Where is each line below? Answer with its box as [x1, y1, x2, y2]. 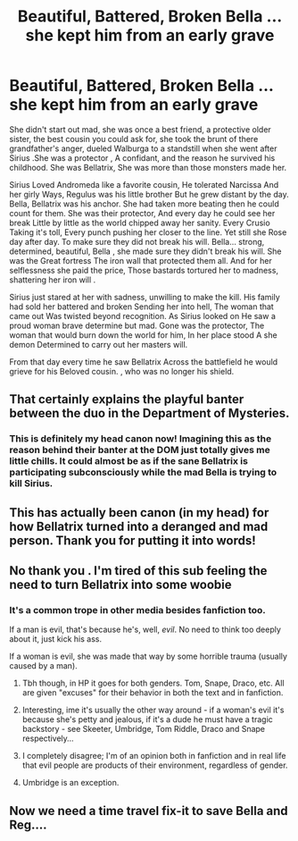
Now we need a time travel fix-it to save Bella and [9, 803, 288, 819]
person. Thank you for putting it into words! [9, 533, 256, 548]
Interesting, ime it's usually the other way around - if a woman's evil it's [21, 704, 285, 716]
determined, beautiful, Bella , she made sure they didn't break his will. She [9, 246, 282, 257]
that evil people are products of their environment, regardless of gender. [21, 760, 288, 770]
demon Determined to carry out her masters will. [9, 339, 188, 349]
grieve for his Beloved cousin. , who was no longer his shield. [9, 366, 235, 376]
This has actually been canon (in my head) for [9, 505, 269, 520]
